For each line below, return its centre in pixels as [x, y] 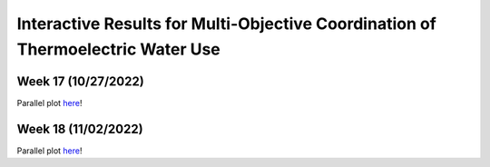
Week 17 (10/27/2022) [80, 81]
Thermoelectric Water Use [119, 49]
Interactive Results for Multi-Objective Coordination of [227, 24]
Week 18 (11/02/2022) [80, 128]
